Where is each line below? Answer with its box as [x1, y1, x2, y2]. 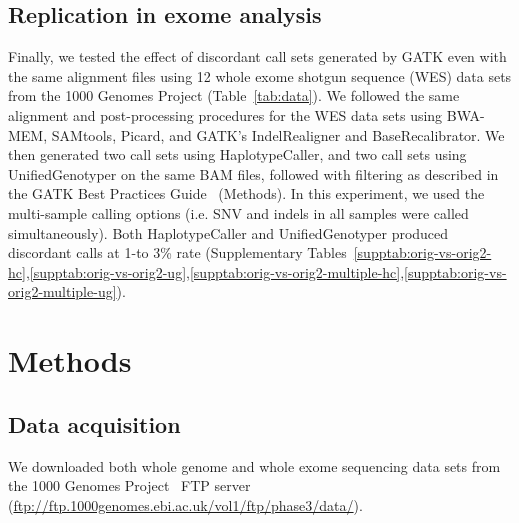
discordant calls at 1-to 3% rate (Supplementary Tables [8, 242, 347, 263]
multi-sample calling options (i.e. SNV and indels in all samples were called [8, 202, 469, 223]
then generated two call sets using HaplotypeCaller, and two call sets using [8, 144, 467, 165]
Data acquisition [8, 408, 181, 439]
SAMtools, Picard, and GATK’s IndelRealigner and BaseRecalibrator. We [51, 124, 505, 145]
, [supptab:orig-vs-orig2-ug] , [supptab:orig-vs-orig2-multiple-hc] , [25, 261, 405, 282]
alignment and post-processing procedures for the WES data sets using [8, 104, 443, 125]
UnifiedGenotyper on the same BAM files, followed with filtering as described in [8, 163, 499, 184]
